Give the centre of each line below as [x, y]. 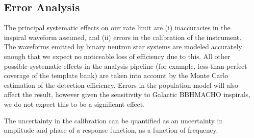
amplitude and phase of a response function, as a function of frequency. [111, 130]
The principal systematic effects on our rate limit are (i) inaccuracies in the [117, 28]
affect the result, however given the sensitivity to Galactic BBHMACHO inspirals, [127, 94]
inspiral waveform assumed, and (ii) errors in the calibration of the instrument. [123, 37]
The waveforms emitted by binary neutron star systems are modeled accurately [123, 47]
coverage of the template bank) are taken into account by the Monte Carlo [116, 75]
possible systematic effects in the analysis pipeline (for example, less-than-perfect [126, 66]
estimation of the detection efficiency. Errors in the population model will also [121, 85]
